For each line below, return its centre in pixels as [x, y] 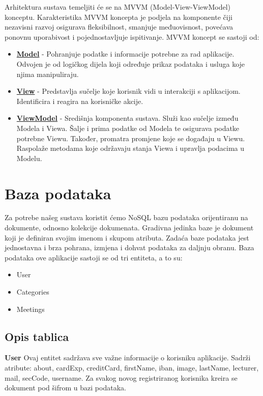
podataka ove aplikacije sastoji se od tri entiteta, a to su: [94, 257]
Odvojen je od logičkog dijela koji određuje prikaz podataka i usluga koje [131, 63]
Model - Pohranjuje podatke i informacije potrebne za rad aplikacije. [125, 54]
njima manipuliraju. [48, 74]
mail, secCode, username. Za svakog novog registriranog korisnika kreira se [121, 377]
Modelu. [29, 158]
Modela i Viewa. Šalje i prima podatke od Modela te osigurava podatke [128, 128]
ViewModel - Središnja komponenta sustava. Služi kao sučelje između [127, 118]
